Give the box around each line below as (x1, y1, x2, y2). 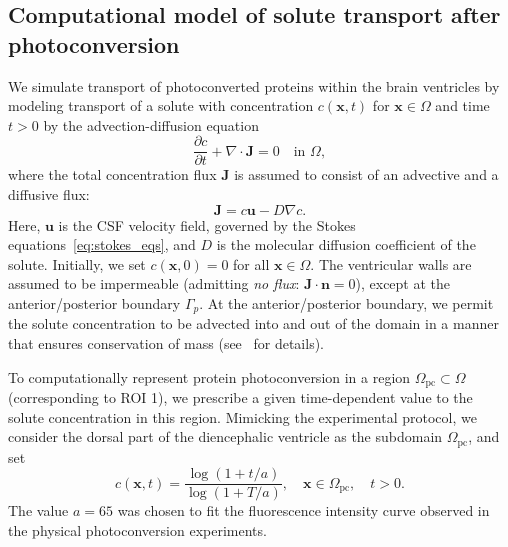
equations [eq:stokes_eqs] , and (8, 234, 196, 255)
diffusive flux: (8, 184, 90, 205)
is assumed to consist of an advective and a (234, 164, 499, 185)
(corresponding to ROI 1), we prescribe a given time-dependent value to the (8, 387, 473, 408)
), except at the (355, 273, 451, 294)
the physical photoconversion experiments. (8, 519, 267, 540)
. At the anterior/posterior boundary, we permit (199, 293, 494, 313)
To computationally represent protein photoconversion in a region (8, 366, 411, 387)
